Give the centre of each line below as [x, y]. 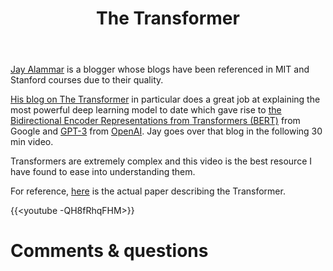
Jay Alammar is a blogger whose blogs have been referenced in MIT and [160, 69]
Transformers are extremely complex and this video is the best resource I [161, 161]
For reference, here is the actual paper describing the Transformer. [148, 191]
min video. [32, 142]
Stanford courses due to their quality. [87, 80]
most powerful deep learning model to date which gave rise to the [146, 110]
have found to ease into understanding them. [103, 172]
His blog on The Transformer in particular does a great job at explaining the [165, 99]
